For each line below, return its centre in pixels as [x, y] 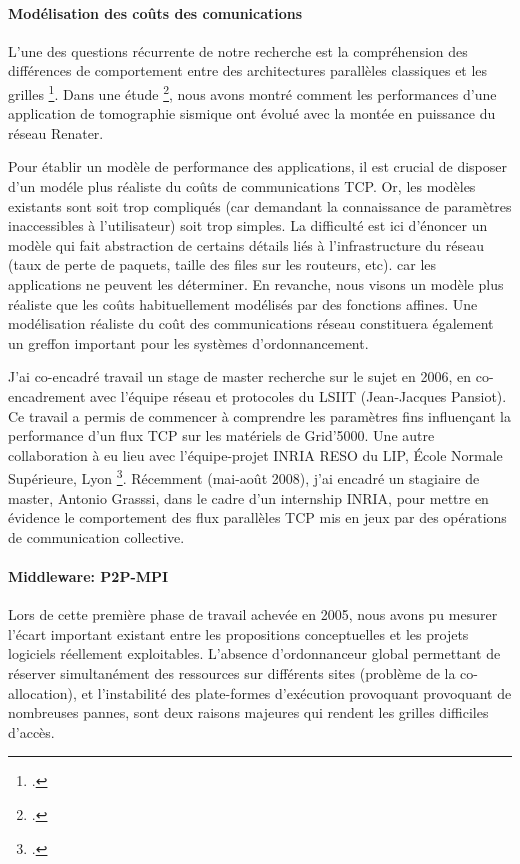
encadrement [47, 395]
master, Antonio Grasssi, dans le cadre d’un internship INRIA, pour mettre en [248, 497]
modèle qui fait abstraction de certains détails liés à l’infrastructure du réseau [246, 244]
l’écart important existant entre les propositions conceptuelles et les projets [238, 633]
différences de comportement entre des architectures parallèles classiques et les [248, 70]
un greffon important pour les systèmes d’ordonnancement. [188, 342]
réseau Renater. [56, 132]
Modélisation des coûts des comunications [155, 12]
